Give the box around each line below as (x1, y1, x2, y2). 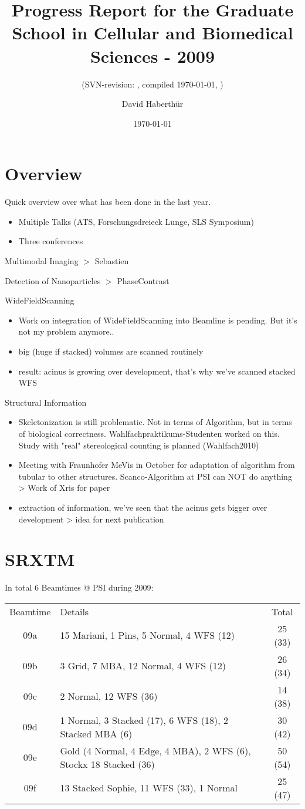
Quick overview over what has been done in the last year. (5, 195, 211, 208)
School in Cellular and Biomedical (12, 21, 293, 45)
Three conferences (18, 235, 83, 247)
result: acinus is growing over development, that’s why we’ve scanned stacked (18, 365, 296, 377)
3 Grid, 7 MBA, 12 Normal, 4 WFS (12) (60, 659, 226, 673)
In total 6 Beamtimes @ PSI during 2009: (5, 581, 154, 594)
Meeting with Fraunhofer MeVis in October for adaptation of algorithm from (18, 459, 295, 471)
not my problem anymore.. (18, 325, 114, 338)
